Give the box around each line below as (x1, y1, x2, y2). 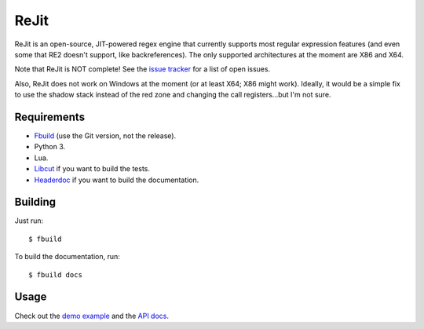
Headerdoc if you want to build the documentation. (34, 175, 199, 185)
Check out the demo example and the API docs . (14, 311, 169, 320)
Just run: (14, 216, 44, 225)
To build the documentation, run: (14, 252, 121, 261)
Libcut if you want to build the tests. (34, 164, 151, 174)
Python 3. (34, 142, 66, 152)
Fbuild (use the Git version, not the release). (34, 131, 177, 141)
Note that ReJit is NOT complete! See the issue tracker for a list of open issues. (14, 64, 271, 74)
